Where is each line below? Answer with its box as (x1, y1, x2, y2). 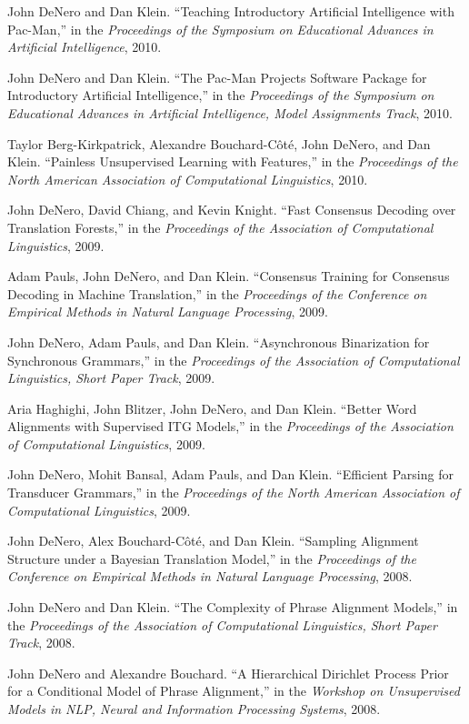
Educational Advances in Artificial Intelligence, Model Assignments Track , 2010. (7, 103, 453, 122)
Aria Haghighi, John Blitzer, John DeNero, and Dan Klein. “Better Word (7, 398, 417, 417)
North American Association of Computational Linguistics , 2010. (7, 169, 368, 188)
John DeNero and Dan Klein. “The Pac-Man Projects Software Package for (7, 67, 427, 86)
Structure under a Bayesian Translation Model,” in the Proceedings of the (7, 548, 416, 568)
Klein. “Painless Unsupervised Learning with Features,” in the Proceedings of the (7, 152, 458, 171)
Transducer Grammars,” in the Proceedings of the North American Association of (7, 483, 460, 502)
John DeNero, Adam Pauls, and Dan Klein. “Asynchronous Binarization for (7, 332, 430, 351)
